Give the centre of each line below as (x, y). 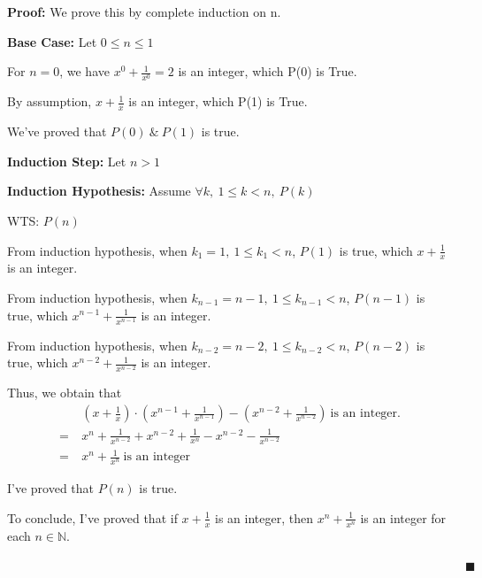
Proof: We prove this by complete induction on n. (144, 12)
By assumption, (50, 101)
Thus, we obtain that (65, 393)
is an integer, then (264, 517)
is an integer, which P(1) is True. (218, 101)
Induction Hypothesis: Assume (99, 191)
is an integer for (403, 517)
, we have (84, 71)
